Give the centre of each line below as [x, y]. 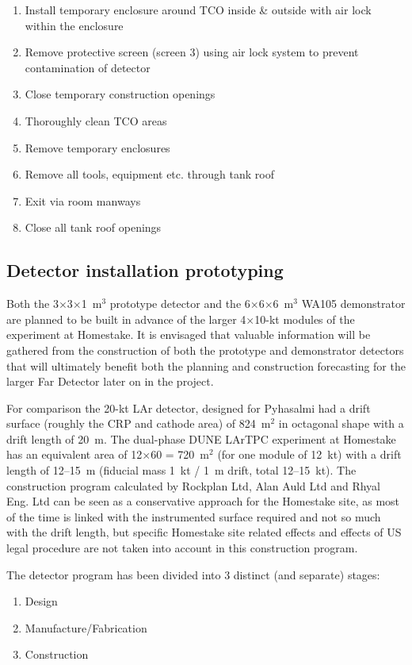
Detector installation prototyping [145, 270]
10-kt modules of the [305, 319]
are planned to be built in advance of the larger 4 [126, 319]
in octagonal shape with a [341, 423]
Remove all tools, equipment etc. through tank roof [149, 174]
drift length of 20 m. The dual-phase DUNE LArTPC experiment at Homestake [201, 438]
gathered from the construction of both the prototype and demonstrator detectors [205, 350]
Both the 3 [32, 304]
